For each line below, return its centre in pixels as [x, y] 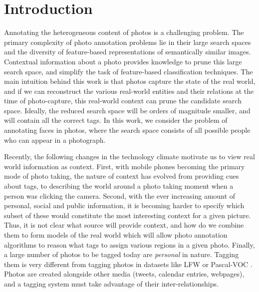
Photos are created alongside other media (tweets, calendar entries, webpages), [124, 274]
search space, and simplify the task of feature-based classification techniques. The [129, 71]
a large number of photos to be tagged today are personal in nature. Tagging [122, 254]
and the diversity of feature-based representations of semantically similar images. [128, 52]
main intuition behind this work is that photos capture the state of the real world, [130, 81]
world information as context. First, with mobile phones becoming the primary [125, 166]
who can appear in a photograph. [55, 140]
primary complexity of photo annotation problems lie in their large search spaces [128, 42]
